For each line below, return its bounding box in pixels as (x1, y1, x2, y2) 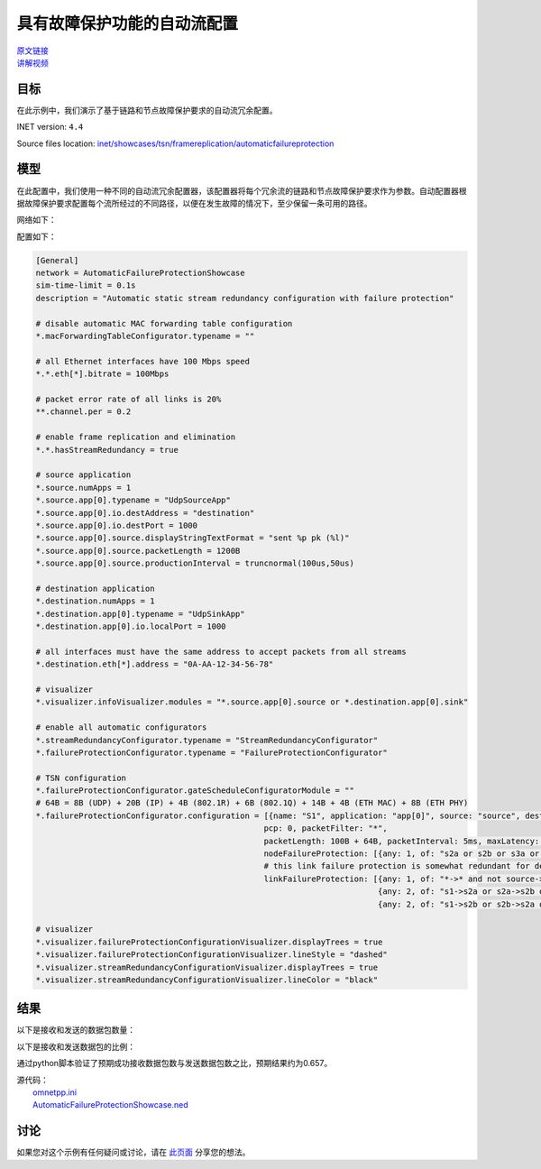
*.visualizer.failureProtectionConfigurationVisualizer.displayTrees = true (35, 936, 383, 947)
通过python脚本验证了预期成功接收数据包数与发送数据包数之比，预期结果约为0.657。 (16, 1058, 333, 1069)
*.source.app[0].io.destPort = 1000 (35, 520, 198, 530)
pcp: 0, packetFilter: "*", (263, 824, 388, 833)
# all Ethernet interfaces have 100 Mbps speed (35, 356, 250, 366)
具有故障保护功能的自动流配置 (16, 14, 239, 33)
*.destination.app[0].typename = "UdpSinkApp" (35, 609, 245, 619)
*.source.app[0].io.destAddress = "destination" (35, 508, 255, 518)
